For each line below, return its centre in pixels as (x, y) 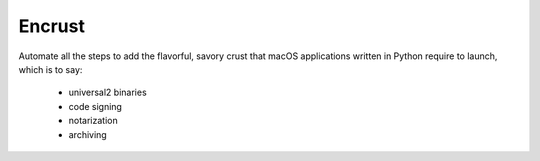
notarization (93, 121)
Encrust (51, 26)
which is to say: (50, 69)
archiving (87, 134)
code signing (95, 106)
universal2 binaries (107, 92)
